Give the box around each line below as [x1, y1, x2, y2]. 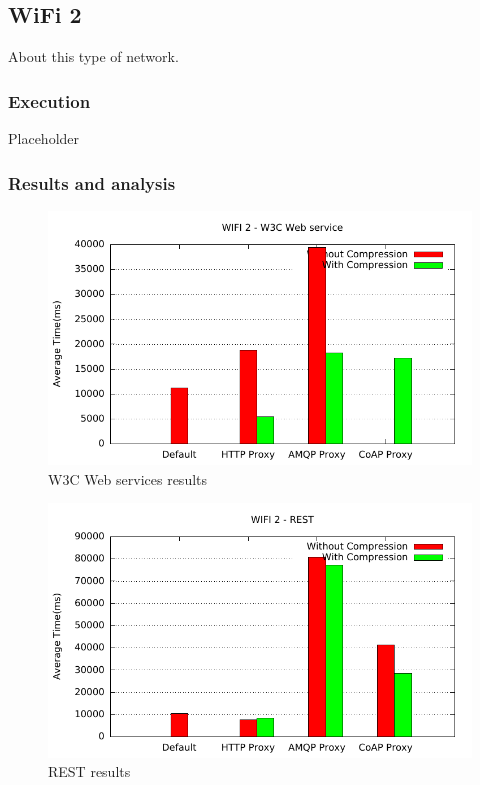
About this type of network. [8, 46, 179, 67]
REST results [48, 761, 131, 782]
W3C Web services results [48, 468, 208, 489]
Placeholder [8, 128, 80, 149]
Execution [8, 88, 91, 113]
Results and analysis [8, 170, 176, 195]
